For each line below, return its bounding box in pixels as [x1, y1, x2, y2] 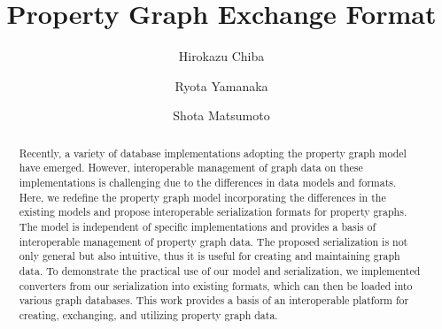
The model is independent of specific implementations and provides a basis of [19, 218, 376, 233]
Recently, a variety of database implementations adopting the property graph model [19, 145, 407, 160]
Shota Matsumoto [173, 106, 270, 125]
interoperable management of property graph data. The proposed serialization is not [19, 233, 408, 249]
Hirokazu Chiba [178, 47, 265, 65]
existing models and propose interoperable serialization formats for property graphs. [19, 204, 407, 219]
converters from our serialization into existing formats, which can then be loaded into [19, 278, 413, 293]
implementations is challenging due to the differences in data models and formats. [19, 175, 397, 190]
